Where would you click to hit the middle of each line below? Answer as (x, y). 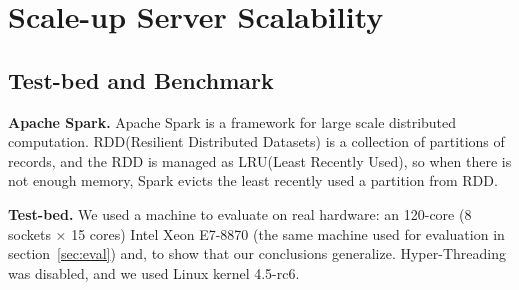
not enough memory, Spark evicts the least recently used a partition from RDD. (253, 180)
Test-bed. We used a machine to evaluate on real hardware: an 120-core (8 (240, 213)
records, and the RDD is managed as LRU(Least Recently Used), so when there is (260, 160)
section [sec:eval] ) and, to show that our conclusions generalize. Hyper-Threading (257, 253)
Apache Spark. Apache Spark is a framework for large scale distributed (232, 121)
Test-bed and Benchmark (141, 79)
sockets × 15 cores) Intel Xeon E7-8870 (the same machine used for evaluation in (256, 233)
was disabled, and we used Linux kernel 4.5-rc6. (154, 272)
